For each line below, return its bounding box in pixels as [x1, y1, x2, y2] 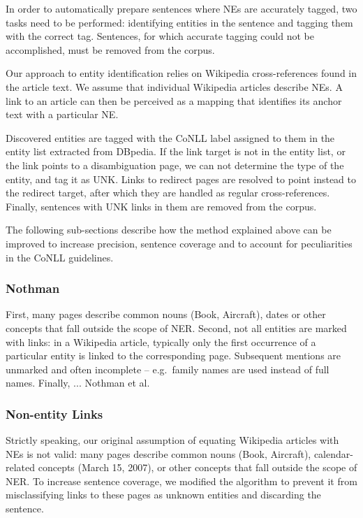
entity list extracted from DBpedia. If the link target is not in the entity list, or [6, 144, 346, 159]
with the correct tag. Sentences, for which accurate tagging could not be [6, 29, 314, 43]
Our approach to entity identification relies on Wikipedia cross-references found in [6, 66, 357, 80]
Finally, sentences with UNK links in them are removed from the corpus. [6, 199, 317, 213]
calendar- [313, 446, 353, 461]
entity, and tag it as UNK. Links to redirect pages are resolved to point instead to [6, 171, 356, 186]
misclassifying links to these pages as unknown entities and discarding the [6, 487, 321, 502]
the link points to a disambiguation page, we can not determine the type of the [6, 157, 344, 172]
